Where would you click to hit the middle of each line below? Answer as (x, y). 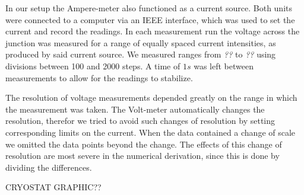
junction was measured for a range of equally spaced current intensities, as (141, 42)
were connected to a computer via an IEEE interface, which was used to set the (150, 19)
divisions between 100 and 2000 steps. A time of (93, 65)
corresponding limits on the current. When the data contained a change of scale (151, 132)
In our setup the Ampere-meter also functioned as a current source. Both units (149, 8)
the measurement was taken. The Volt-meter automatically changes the (135, 109)
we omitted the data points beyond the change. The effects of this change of (144, 144)
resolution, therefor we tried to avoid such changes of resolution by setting (140, 121)
